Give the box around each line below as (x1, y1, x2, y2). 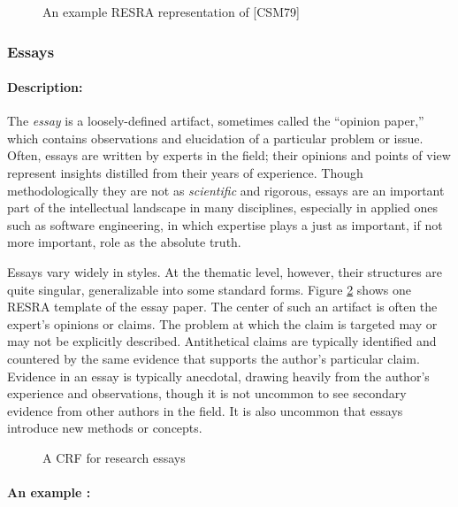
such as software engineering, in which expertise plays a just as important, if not (7, 215, 443, 234)
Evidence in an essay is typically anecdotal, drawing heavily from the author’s (7, 366, 430, 385)
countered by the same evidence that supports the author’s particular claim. (7, 349, 420, 367)
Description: (7, 78, 83, 96)
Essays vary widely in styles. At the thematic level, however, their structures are (7, 262, 443, 280)
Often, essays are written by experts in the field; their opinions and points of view (7, 146, 451, 165)
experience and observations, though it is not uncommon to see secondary (7, 384, 407, 403)
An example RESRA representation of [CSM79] (42, 3, 300, 20)
